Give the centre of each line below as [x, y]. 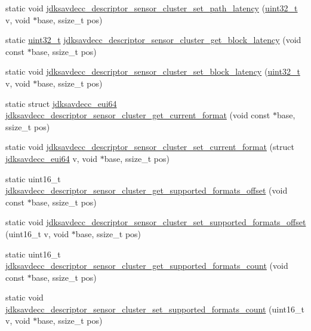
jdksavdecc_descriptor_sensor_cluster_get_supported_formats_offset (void [147, 190]
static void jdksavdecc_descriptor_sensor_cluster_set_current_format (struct [150, 147]
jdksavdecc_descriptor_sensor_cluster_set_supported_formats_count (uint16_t [155, 309]
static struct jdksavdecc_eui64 [61, 103]
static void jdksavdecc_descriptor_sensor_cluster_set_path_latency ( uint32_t [152, 8]
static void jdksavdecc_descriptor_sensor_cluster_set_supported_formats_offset [156, 222]
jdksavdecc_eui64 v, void [52, 158]
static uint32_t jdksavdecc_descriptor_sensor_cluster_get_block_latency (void [153, 40]
